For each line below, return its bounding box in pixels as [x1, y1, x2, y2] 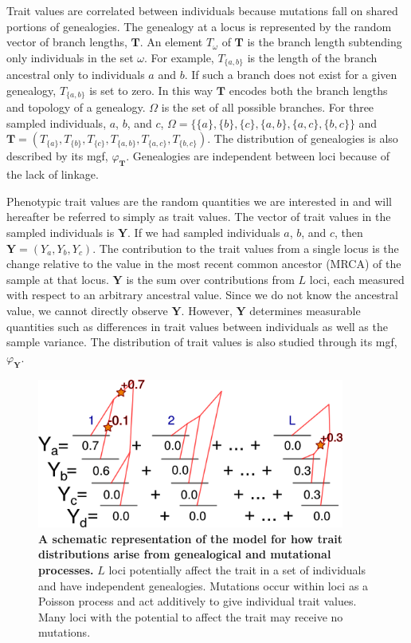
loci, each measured [309, 270, 405, 287]
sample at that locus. [6, 270, 109, 287]
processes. [38, 561, 94, 578]
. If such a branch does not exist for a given [184, 66, 397, 83]
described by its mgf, [6, 148, 108, 164]
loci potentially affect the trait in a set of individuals [108, 561, 366, 578]
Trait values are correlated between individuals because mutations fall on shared [6, 2, 398, 18]
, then [335, 224, 363, 241]
